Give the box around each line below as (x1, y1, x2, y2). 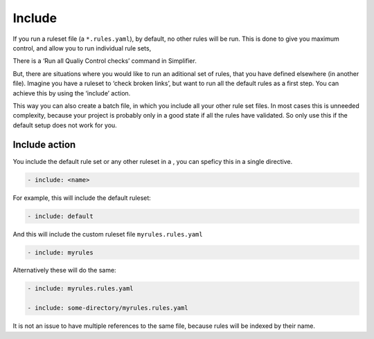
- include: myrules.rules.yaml (27, 284, 134, 293)
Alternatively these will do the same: (12, 266, 117, 275)
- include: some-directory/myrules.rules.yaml (27, 304, 188, 312)
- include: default (27, 212, 93, 220)
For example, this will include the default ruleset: (12, 194, 152, 202)
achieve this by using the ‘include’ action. (12, 89, 131, 97)
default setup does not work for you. (12, 121, 117, 129)
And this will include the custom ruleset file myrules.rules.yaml (12, 230, 204, 238)
